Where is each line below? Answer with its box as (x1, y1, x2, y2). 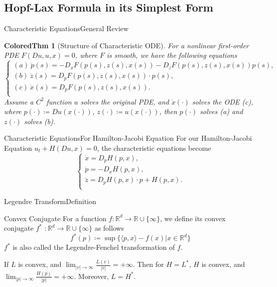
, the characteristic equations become (97, 142, 211, 153)
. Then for (132, 259, 164, 269)
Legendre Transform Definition (4, 196, 96, 207)
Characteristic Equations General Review (4, 23, 129, 34)
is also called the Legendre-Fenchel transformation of (13, 242, 175, 252)
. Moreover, (74, 270, 109, 281)
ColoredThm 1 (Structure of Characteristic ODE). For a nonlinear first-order (4, 40, 249, 50)
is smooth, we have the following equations (106, 50, 237, 60)
